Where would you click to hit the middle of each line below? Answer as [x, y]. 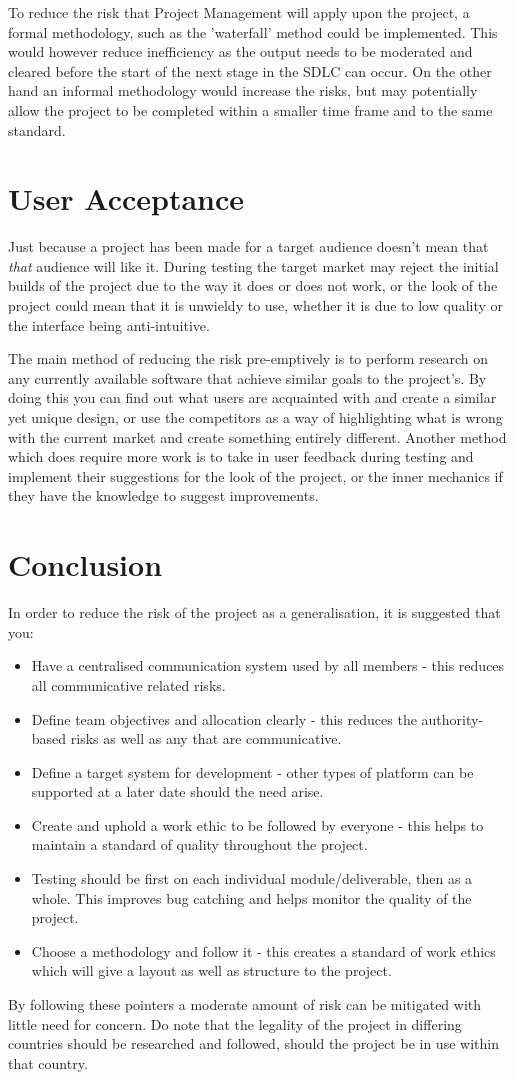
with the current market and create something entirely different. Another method [257, 436]
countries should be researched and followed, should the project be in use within [253, 1043]
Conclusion [85, 564]
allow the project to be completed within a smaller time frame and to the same [250, 109]
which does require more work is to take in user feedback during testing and [241, 456]
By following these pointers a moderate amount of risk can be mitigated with [245, 1004]
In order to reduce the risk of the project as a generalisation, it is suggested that [254, 612]
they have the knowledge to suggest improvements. [163, 495]
